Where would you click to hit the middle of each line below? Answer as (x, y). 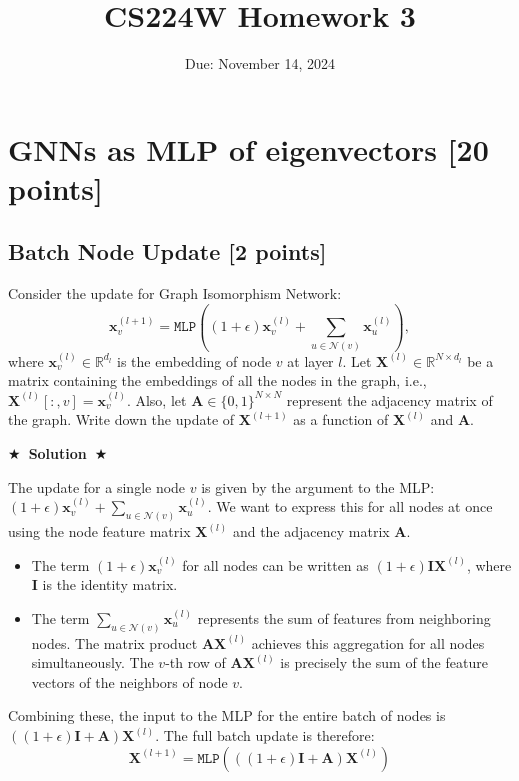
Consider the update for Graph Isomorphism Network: (175, 293)
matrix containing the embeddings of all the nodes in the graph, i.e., (217, 380)
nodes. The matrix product (114, 642)
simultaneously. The (92, 662)
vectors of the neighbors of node (129, 681)
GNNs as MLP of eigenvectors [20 (248, 148)
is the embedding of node (194, 360)
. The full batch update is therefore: (265, 735)
